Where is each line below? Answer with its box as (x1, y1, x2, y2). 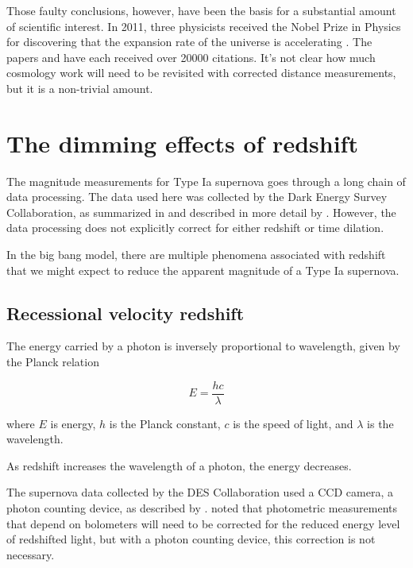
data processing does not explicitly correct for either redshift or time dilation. (6, 219, 384, 236)
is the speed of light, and (233, 415, 353, 431)
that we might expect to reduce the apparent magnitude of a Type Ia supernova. (6, 261, 399, 278)
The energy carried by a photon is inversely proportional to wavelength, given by (6, 338, 400, 354)
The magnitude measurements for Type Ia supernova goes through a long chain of (6, 172, 406, 189)
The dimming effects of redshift (6, 126, 358, 159)
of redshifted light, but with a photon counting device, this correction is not (6, 531, 376, 547)
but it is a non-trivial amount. (6, 79, 153, 96)
